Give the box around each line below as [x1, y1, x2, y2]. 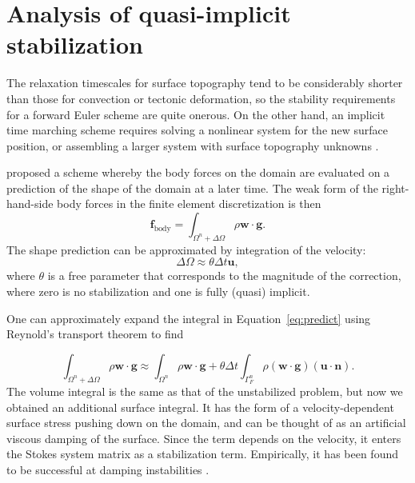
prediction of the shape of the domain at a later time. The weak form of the [6, 179, 378, 196]
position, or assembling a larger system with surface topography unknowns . [6, 137, 379, 154]
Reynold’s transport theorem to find [6, 325, 184, 342]
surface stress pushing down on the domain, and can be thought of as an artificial [6, 414, 406, 431]
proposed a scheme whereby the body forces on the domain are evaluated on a [6, 164, 390, 181]
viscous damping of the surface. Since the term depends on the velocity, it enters [6, 429, 401, 446]
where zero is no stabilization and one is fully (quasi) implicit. [6, 283, 310, 300]
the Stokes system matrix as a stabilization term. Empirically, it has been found [6, 445, 398, 462]
